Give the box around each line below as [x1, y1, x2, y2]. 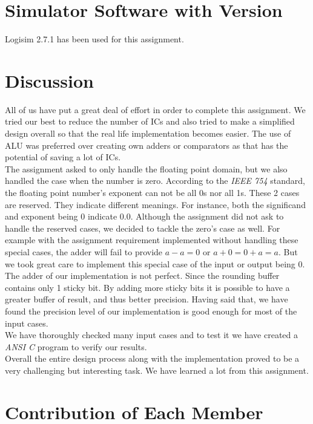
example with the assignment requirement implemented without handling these [5, 233, 298, 246]
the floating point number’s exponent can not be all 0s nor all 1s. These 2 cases [5, 186, 300, 198]
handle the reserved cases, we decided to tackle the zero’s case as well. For [5, 221, 280, 234]
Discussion [5, 68, 94, 93]
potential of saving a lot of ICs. [5, 151, 121, 163]
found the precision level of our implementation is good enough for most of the [5, 304, 297, 317]
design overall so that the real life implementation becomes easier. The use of [5, 127, 291, 140]
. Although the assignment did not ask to [130, 210, 284, 223]
